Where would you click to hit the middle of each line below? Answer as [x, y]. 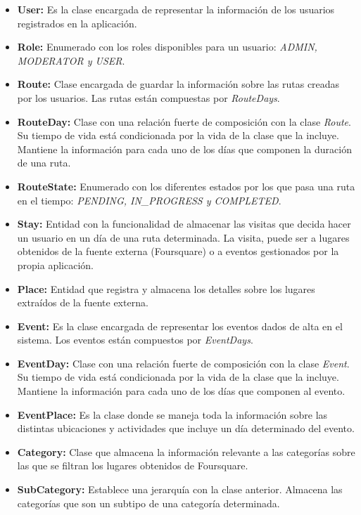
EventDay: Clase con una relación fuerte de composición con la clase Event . [183, 363]
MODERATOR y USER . [71, 60]
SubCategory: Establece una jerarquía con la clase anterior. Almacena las [180, 489]
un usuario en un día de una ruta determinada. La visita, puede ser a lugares [183, 237]
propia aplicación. [55, 265]
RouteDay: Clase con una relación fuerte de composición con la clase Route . [184, 121]
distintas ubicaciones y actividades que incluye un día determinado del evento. [186, 428]
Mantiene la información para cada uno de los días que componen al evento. [181, 391]
